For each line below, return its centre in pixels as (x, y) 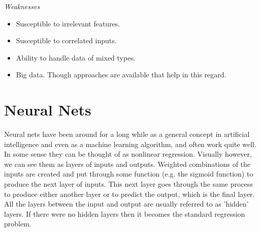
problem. (18, 224)
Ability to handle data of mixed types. (76, 57)
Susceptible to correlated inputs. (66, 40)
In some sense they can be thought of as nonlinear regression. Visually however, (128, 154)
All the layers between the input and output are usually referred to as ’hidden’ (126, 204)
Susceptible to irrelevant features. (68, 23)
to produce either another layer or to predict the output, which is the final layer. (129, 194)
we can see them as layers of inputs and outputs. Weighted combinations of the (127, 164)
